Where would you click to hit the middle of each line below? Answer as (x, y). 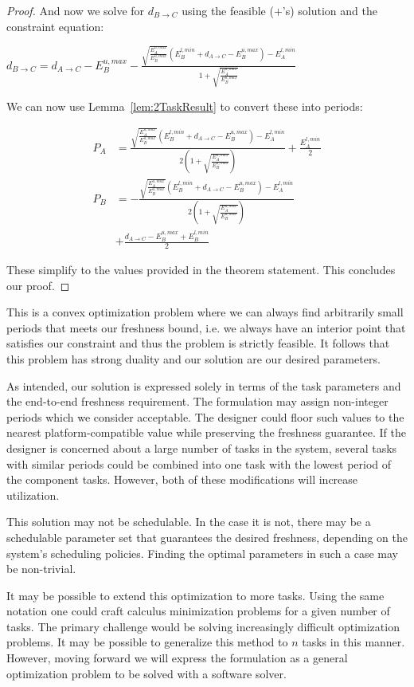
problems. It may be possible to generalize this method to (147, 642)
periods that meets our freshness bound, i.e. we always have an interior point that (206, 327)
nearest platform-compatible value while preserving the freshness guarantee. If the (206, 432)
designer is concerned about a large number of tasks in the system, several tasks (202, 448)
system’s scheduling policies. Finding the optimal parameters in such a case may (203, 553)
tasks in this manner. (353, 642)
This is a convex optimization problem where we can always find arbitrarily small (205, 312)
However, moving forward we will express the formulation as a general (177, 658)
